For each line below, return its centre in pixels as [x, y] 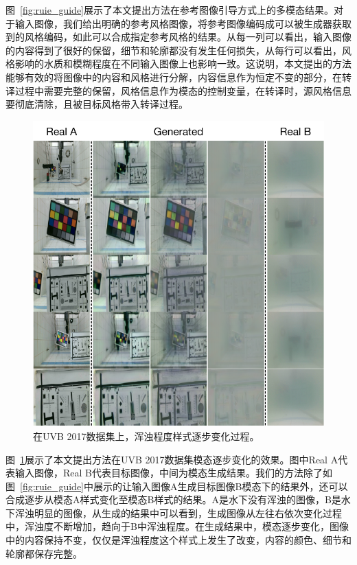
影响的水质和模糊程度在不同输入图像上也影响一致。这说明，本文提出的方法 [183, 64]
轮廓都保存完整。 [44, 553]
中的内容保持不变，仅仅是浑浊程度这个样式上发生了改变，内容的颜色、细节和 [178, 540]
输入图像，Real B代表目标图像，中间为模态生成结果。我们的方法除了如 [173, 473]
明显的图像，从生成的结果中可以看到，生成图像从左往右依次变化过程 [188, 512]
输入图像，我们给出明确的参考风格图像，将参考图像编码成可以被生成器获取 [183, 23]
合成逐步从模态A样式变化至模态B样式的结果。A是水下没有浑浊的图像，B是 [173, 499]
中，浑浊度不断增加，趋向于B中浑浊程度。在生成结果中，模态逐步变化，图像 [177, 526]
